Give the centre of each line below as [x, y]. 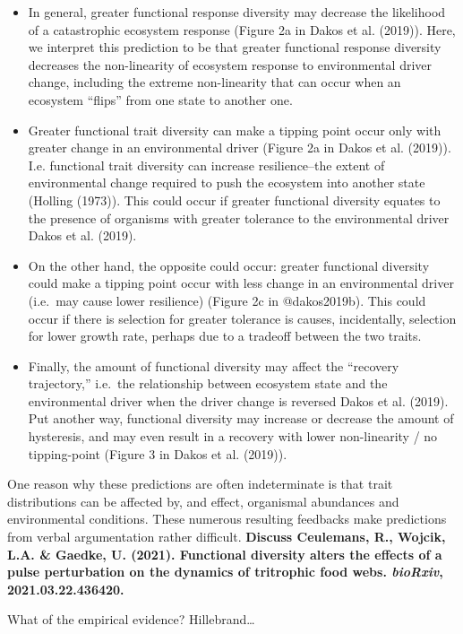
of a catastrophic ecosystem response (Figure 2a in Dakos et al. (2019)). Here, [242, 29]
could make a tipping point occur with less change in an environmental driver [241, 283]
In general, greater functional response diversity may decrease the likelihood [237, 12]
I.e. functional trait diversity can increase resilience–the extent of [206, 165]
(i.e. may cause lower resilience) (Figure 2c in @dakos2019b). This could [227, 300]
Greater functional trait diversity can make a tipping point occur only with [235, 130]
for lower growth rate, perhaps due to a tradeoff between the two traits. [225, 336]
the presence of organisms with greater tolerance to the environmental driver [239, 217]
